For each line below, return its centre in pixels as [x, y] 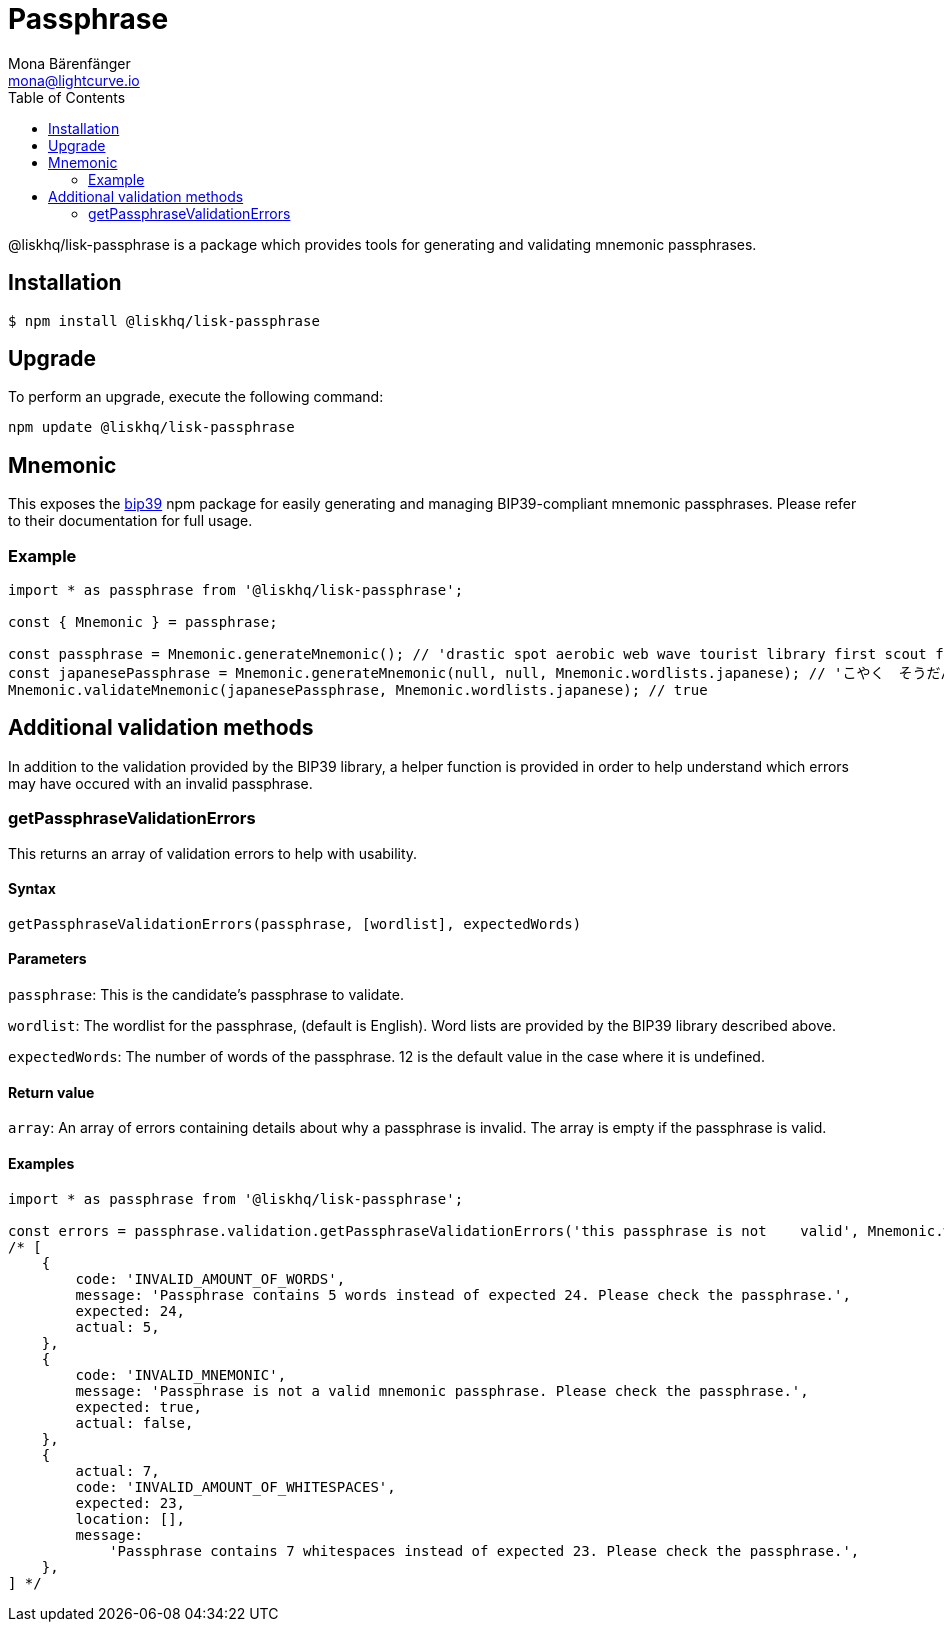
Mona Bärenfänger [69, 63]
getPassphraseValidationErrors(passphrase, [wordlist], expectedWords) [295, 923]
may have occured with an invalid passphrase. [160, 783]
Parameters [47, 959]
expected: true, [138, 1406]
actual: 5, [117, 1326]
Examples [41, 1163]
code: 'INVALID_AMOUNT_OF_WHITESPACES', [235, 1486]
